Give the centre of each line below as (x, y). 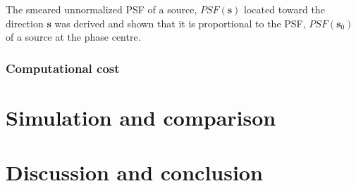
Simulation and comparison (141, 117)
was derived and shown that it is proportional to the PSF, (180, 23)
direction (25, 23)
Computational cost (63, 68)
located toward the (284, 9)
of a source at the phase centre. (73, 37)
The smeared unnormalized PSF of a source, (102, 9)
